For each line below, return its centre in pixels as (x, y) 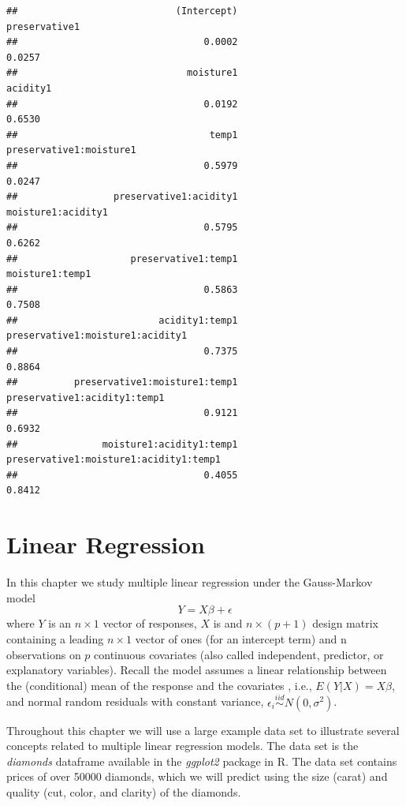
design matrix (345, 623)
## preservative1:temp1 (122, 259)
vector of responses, (150, 623)
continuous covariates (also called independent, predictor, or (239, 654)
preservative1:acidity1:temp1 (86, 397)
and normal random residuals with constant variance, (135, 701)
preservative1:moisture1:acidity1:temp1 (114, 460)
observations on (44, 654)
